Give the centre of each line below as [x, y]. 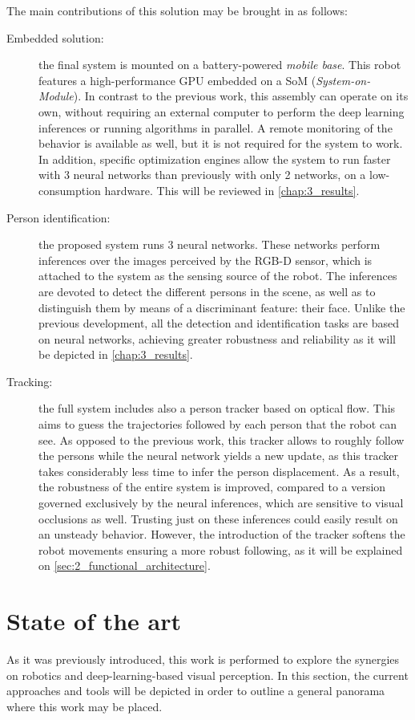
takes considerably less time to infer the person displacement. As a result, [219, 471]
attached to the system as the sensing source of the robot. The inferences [218, 276]
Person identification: [58, 217]
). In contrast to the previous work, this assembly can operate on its [241, 96]
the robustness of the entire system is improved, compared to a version [212, 487]
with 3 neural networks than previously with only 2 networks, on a [202, 175]
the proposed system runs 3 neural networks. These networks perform [210, 244]
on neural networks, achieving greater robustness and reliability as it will [217, 338]
